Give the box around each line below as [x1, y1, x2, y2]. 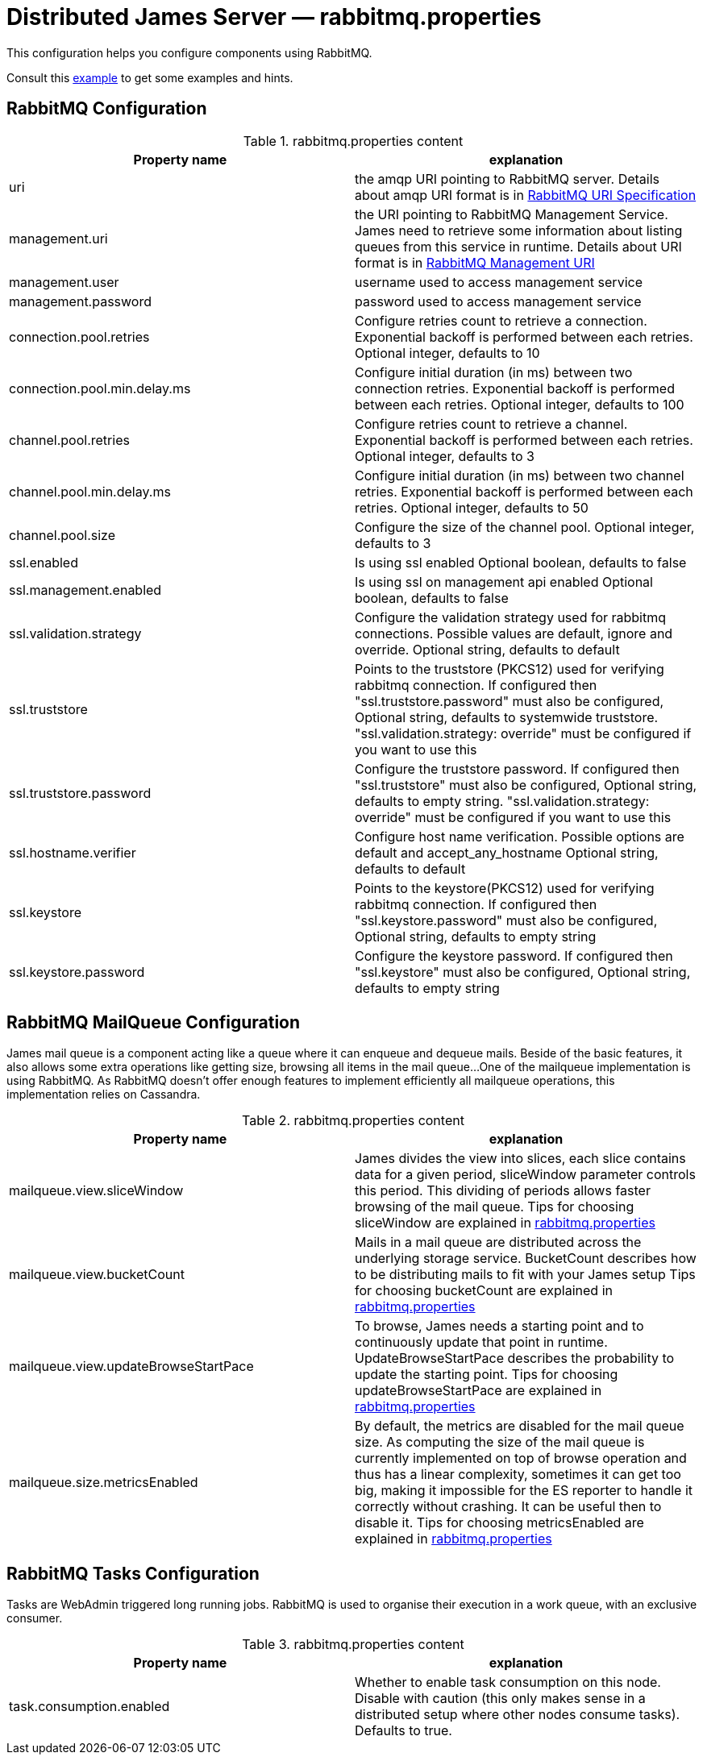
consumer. [6, 1611, 63, 1626]
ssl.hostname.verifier [9, 844, 136, 861]
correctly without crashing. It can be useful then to [355, 1498, 662, 1515]
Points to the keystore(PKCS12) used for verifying [355, 879, 655, 896]
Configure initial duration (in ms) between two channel [355, 467, 684, 484]
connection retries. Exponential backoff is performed [355, 380, 675, 397]
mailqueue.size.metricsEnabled [9, 1474, 198, 1491]
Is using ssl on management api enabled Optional [355, 573, 653, 590]
